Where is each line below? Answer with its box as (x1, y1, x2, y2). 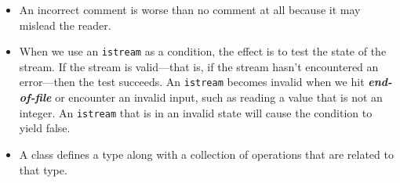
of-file (19, 89, 52, 106)
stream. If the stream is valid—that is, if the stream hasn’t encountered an (19, 58, 379, 74)
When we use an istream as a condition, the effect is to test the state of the (19, 43, 387, 59)
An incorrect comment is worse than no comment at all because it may (19, 2, 361, 17)
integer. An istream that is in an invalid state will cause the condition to (19, 104, 373, 120)
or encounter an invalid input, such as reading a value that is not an (55, 89, 383, 106)
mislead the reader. (19, 16, 111, 33)
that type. (19, 161, 67, 178)
